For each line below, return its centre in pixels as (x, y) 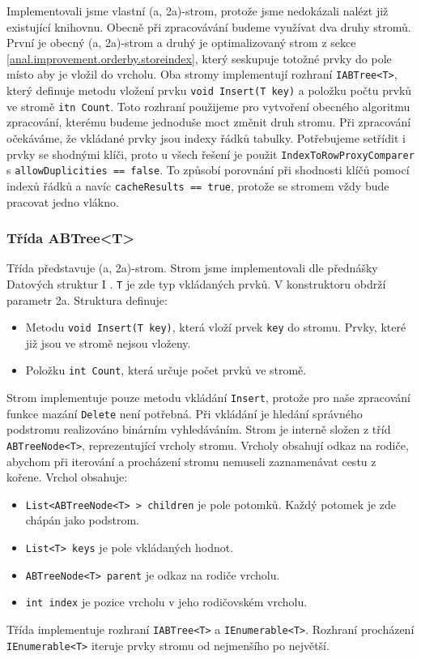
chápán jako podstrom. (82, 520)
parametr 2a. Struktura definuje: (87, 300)
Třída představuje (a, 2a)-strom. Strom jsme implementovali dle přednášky (192, 268)
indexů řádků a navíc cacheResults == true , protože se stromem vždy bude (198, 185)
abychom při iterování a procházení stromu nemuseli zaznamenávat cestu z (191, 461)
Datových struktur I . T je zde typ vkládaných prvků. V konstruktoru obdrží (196, 283)
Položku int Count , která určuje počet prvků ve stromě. (166, 370)
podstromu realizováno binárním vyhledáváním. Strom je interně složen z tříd (199, 429)
